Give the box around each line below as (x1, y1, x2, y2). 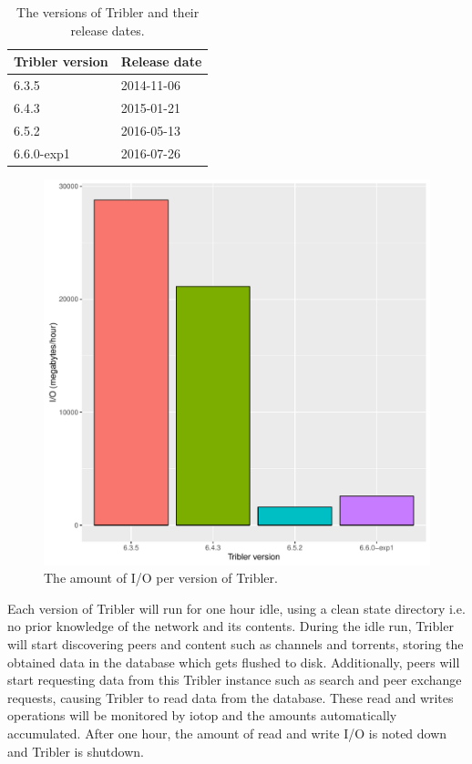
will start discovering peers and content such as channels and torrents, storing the (7, 635, 464, 654)
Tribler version (14, 52, 108, 71)
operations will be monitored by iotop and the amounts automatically (7, 706, 397, 725)
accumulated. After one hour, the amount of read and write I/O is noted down (7, 724, 447, 742)
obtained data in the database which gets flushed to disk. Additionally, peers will (7, 652, 460, 671)
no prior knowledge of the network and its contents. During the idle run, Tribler (7, 616, 454, 636)
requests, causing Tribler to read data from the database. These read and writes (7, 688, 454, 707)
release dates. (70, 20, 145, 39)
